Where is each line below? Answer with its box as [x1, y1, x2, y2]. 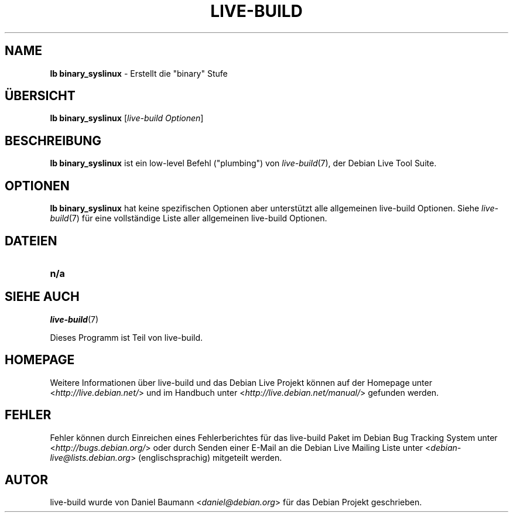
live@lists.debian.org [50, 452, 131, 463]
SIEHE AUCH [5, 289, 80, 304]
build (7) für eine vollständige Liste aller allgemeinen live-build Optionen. [50, 213, 327, 224]
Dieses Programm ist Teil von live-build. [50, 332, 203, 343]
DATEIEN [5, 233, 57, 248]
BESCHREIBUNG [5, 133, 102, 148]
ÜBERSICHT [5, 88, 76, 104]
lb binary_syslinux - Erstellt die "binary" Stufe [50, 68, 228, 78]
